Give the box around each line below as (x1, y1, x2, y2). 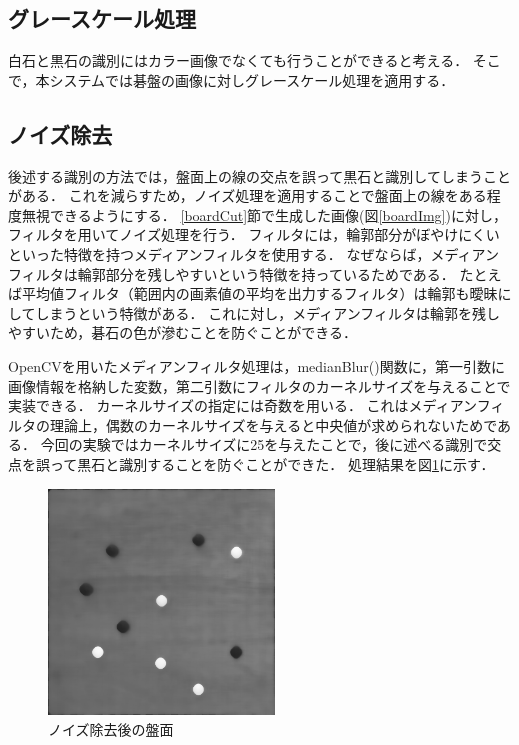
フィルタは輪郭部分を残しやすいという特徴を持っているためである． (8, 263, 455, 284)
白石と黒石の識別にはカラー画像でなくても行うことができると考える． (8, 50, 469, 71)
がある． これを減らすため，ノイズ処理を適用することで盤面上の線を (8, 185, 459, 206)
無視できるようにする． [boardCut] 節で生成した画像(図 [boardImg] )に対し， (21, 204, 507, 225)
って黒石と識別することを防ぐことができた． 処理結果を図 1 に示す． (49, 453, 495, 474)
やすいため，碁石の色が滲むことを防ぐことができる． (8, 322, 358, 343)
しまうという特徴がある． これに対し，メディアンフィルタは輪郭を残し (35, 302, 500, 323)
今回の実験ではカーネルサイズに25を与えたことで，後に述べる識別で (40, 434, 488, 455)
